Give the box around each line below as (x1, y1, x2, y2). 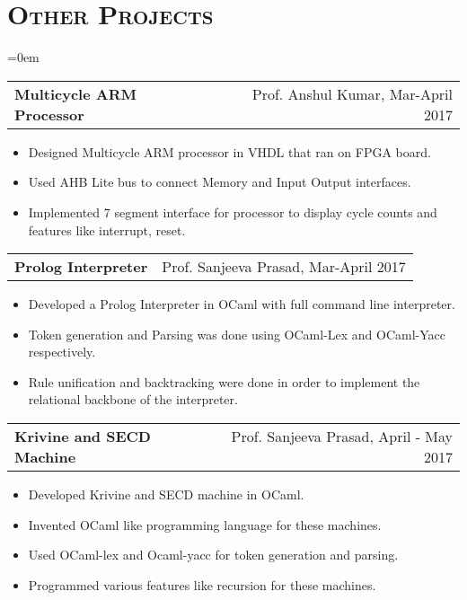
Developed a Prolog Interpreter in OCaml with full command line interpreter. (28, 295, 455, 313)
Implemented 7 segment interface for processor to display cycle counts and (28, 202, 437, 221)
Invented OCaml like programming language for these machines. (28, 515, 382, 534)
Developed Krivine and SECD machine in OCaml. (28, 485, 304, 504)
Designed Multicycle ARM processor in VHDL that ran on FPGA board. (28, 142, 431, 161)
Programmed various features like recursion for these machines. (28, 575, 376, 594)
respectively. (28, 342, 96, 361)
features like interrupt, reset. (28, 220, 186, 239)
